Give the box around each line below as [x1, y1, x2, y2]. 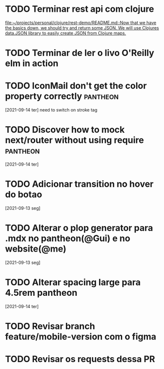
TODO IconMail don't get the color [5, 80, 147, 91]
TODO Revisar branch [5, 321, 95, 332]
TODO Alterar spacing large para [5, 277, 141, 288]
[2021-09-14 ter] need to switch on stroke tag [5, 107, 98, 113]
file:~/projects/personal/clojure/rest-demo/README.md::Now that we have [5, 20, 157, 26]
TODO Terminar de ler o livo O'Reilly [5, 48, 155, 58]
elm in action [5, 58, 59, 69]
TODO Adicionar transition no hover [5, 178, 154, 190]
